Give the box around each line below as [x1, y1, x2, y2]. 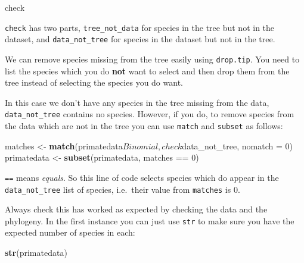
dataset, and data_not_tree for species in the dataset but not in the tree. [5, 33, 275, 45]
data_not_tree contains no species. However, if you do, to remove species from [5, 108, 294, 120]
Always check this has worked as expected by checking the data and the [5, 203, 268, 215]
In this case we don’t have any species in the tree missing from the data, [5, 96, 269, 108]
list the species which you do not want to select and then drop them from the [5, 64, 290, 77]
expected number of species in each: [5, 226, 135, 239]
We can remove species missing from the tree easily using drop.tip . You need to [5, 52, 300, 65]
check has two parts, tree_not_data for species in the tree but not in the [5, 21, 275, 33]
